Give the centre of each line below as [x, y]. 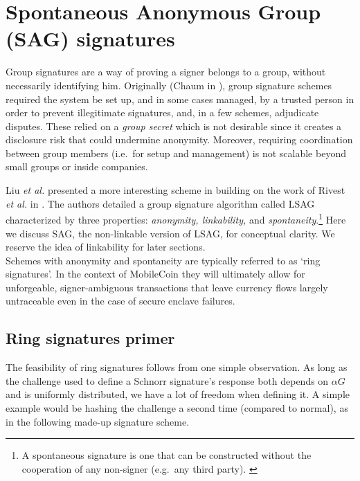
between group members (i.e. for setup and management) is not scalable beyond [176, 153]
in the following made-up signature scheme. [98, 421]
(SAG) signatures [90, 38]
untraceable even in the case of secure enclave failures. [120, 301]
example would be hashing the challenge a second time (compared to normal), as [177, 408]
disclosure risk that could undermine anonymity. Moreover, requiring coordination [179, 139]
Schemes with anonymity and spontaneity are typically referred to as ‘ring [163, 260]
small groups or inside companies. [77, 166]
